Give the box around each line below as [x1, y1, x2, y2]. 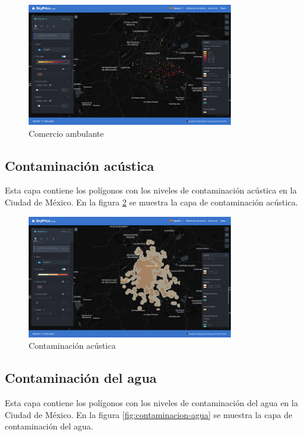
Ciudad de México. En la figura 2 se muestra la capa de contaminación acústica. [5, 196, 298, 208]
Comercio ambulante [29, 127, 104, 139]
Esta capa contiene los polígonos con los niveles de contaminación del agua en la [5, 397, 298, 409]
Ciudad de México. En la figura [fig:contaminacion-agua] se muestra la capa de [5, 408, 292, 420]
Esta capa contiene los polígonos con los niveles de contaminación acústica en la [5, 184, 297, 196]
